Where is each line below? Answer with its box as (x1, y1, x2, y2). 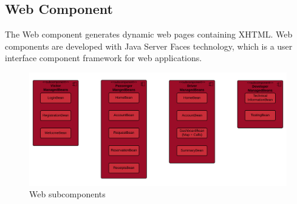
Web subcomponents (29, 188, 106, 200)
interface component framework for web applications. (5, 51, 202, 64)
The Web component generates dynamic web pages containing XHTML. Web (5, 28, 293, 41)
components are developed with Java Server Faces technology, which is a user (5, 39, 293, 52)
